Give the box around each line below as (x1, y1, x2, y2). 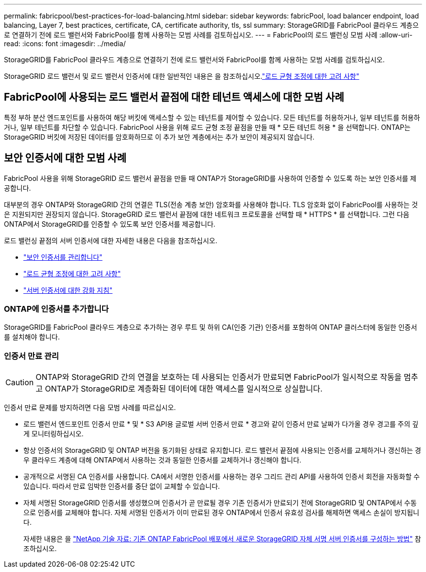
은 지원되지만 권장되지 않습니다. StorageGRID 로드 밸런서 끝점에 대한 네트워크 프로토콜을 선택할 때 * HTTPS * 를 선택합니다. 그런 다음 (4, 210, 409, 218)
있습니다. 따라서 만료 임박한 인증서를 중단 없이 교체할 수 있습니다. (23, 482, 220, 491)
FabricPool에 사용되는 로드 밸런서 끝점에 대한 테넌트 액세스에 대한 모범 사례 (4, 91, 344, 104)
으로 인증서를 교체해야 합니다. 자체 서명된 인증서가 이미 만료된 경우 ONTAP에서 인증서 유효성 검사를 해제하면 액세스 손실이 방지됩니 (23, 508, 420, 517)
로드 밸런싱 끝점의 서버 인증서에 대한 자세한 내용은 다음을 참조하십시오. (4, 236, 217, 245)
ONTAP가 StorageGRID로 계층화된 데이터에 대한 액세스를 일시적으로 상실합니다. (45, 384, 323, 394)
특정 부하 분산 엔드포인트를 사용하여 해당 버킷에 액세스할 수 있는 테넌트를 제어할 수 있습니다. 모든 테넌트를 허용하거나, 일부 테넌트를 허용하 (4, 113, 420, 122)
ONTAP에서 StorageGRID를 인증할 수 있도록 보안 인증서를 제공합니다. (4, 219, 215, 228)
